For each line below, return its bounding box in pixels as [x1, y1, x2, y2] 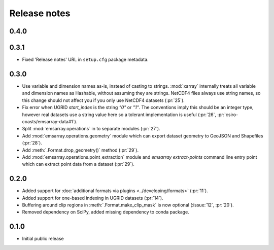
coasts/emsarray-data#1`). [22, 118, 78, 124]
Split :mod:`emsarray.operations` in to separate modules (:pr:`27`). [22, 126, 161, 132]
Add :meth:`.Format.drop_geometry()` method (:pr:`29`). [22, 147, 139, 153]
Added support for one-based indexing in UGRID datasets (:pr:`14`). [22, 195, 163, 201]
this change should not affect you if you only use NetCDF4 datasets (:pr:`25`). [22, 97, 185, 103]
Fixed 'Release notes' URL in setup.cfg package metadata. [22, 56, 149, 63]
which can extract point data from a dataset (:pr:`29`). [22, 161, 134, 167]
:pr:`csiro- [217, 112, 238, 118]
